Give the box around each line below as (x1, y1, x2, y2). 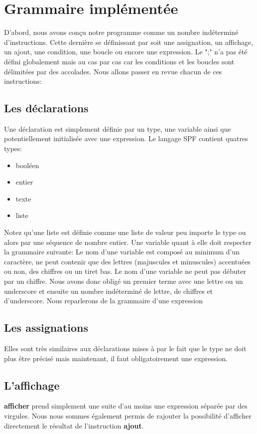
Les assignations (4, 320, 89, 335)
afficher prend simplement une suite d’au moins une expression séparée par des (4, 401, 248, 411)
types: (4, 143, 22, 154)
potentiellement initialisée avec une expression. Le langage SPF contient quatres (4, 133, 248, 144)
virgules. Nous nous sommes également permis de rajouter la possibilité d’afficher (4, 410, 252, 421)
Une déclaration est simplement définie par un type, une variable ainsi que (4, 123, 231, 134)
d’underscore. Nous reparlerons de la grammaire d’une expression (4, 295, 203, 306)
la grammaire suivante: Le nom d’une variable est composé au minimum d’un (4, 246, 240, 257)
